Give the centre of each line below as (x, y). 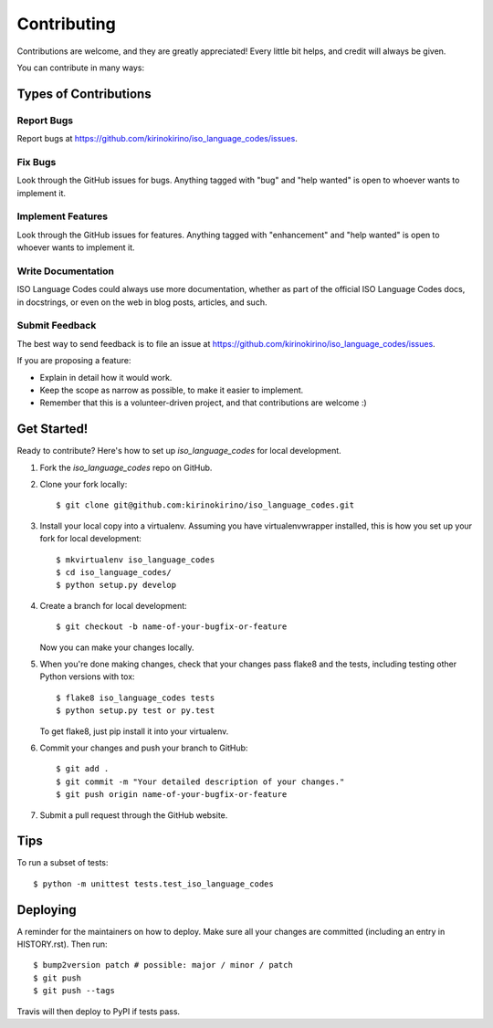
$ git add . (83, 769)
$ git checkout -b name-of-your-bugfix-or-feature (172, 627)
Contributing (66, 24)
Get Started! (52, 429)
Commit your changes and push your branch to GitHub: (144, 748)
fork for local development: (90, 539)
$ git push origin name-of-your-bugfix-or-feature (172, 795)
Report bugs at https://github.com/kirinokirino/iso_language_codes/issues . (157, 139)
